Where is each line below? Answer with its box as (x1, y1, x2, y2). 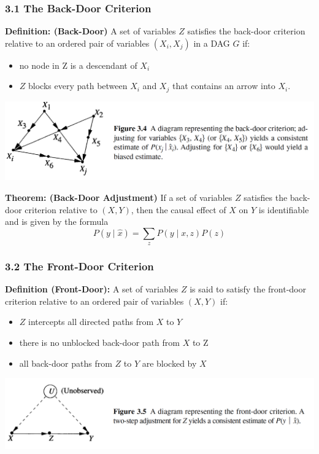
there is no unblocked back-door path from (19, 336, 180, 349)
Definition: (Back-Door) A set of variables (5, 25, 176, 37)
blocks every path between (28, 79, 128, 92)
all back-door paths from (19, 356, 112, 369)
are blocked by (142, 356, 197, 369)
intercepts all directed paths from (28, 315, 154, 328)
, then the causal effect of (131, 203, 226, 216)
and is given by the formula (5, 215, 109, 228)
